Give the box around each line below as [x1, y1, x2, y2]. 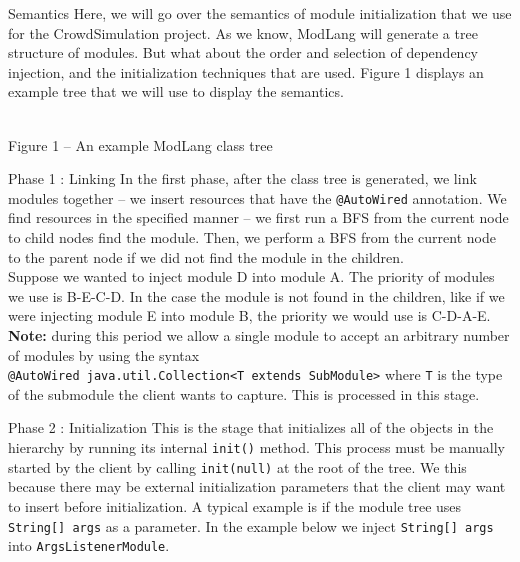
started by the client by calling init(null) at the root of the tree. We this [8, 456, 467, 477]
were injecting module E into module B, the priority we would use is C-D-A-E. [8, 305, 491, 326]
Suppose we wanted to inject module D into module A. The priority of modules [8, 266, 495, 287]
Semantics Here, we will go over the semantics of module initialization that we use [8, 3, 512, 23]
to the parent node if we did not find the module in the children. [8, 246, 405, 267]
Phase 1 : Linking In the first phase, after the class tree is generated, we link [8, 168, 477, 189]
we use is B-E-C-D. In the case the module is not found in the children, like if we [8, 285, 505, 306]
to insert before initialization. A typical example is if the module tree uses [8, 495, 462, 516]
